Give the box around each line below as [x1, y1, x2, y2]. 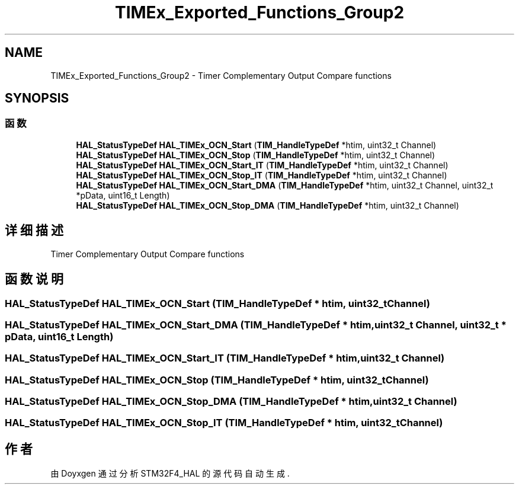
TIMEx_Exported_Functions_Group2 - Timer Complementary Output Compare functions [50, 70, 392, 81]
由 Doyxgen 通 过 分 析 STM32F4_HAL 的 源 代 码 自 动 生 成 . [50, 468, 290, 479]
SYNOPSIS [5, 91, 69, 106]
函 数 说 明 [5, 271, 63, 287]
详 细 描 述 [5, 223, 63, 238]
